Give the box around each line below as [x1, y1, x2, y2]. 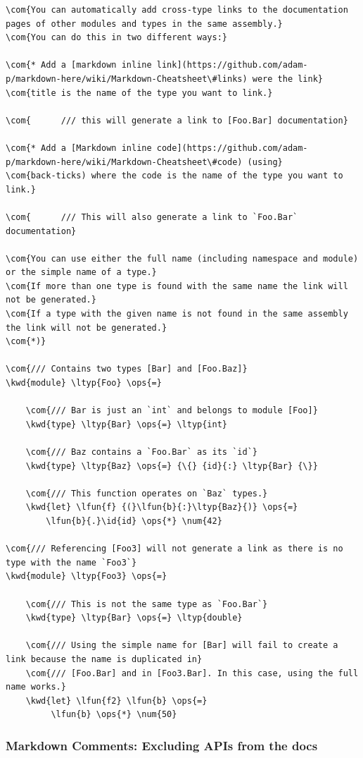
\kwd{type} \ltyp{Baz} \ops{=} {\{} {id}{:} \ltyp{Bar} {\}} [25, 460, 318, 471]
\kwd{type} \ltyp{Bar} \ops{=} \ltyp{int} [25, 419, 227, 429]
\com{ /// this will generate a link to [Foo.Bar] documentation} [6, 115, 348, 126]
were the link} [252, 73, 324, 84]
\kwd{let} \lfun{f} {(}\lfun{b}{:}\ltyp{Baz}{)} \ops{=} [25, 502, 298, 513]
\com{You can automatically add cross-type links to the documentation [6, 5, 348, 15]
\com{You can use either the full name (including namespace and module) [6, 253, 359, 264]
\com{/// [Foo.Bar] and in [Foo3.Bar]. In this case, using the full [25, 668, 359, 678]
